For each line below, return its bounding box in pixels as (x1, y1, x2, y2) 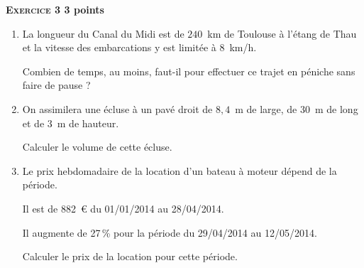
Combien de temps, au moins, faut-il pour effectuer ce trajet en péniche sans (22, 63, 355, 78)
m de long (314, 101, 358, 116)
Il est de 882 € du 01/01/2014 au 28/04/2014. (22, 200, 224, 215)
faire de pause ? (22, 77, 91, 92)
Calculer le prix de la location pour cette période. (22, 249, 238, 264)
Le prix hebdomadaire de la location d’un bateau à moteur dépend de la (22, 163, 337, 178)
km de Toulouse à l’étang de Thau (207, 26, 357, 41)
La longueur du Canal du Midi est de (22, 26, 184, 41)
